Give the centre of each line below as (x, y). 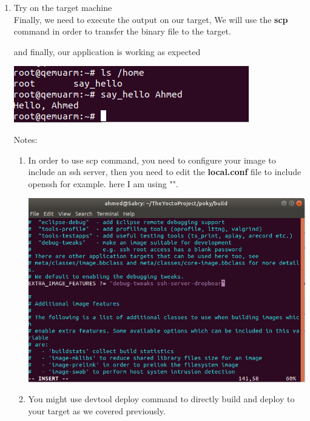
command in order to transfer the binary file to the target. (122, 31)
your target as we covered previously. (97, 410)
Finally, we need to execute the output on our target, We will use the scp (151, 19)
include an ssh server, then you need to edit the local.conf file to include (165, 172)
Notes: (25, 139)
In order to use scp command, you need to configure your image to (152, 160)
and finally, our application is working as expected (107, 51)
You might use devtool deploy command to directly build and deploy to (161, 399)
